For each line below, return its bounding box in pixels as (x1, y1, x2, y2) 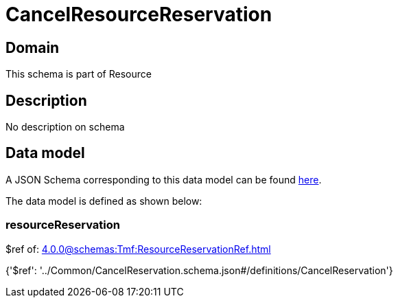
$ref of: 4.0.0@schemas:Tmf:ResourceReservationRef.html (5, 243, 271, 255)
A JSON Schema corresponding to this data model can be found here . (5, 173, 322, 186)
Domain (5, 38, 60, 56)
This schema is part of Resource (5, 68, 152, 80)
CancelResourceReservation (5, 3, 272, 26)
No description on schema (5, 121, 125, 133)
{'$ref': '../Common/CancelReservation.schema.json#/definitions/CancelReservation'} (5, 264, 393, 276)
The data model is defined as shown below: (5, 194, 202, 207)
